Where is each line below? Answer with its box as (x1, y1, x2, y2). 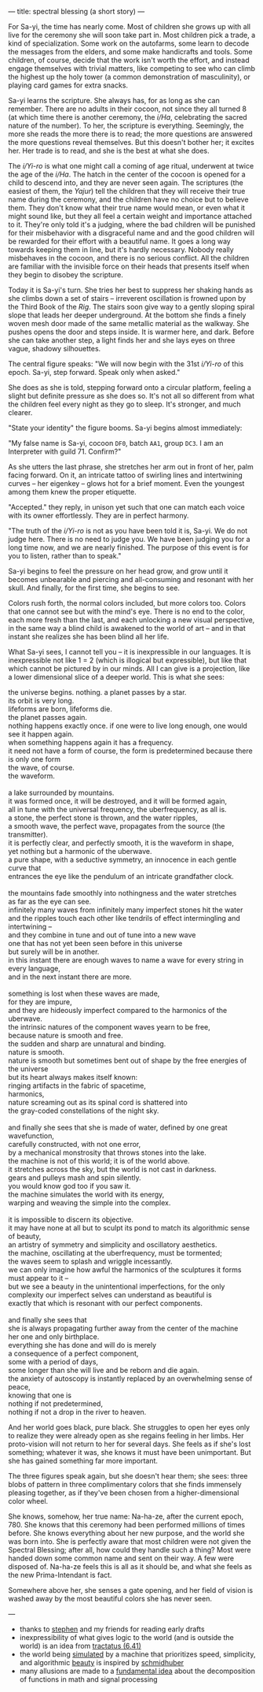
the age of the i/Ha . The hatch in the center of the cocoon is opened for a (8, 169, 246, 179)
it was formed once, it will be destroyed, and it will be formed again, (8, 796, 228, 806)
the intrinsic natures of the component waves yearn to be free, (8, 1022, 210, 1031)
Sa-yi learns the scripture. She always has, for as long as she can (8, 96, 220, 105)
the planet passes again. (8, 713, 88, 722)
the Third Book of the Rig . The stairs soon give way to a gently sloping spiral (8, 302, 255, 311)
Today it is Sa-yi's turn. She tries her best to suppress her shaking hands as (8, 285, 254, 295)
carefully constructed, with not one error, (8, 1140, 141, 1148)
